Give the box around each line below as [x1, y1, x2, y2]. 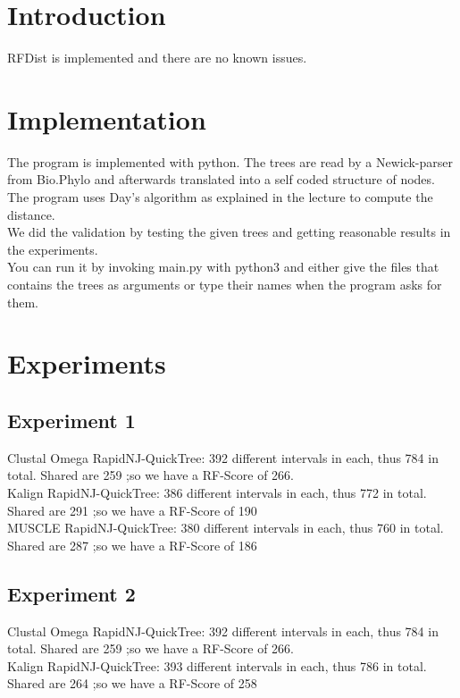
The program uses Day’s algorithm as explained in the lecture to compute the [7, 188, 433, 206]
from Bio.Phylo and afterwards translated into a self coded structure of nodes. [7, 170, 435, 189]
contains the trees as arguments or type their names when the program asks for [7, 275, 442, 293]
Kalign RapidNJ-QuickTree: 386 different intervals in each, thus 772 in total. [7, 483, 427, 501]
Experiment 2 [7, 579, 136, 607]
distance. [7, 205, 55, 223]
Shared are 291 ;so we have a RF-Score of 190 [7, 500, 257, 519]
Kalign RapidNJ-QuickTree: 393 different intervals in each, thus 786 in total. [7, 656, 427, 675]
